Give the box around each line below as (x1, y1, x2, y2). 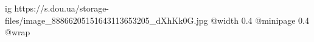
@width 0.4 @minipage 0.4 (211, 13, 309, 26)
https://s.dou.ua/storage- (14, 2, 110, 14)
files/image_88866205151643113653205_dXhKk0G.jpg (5, 13, 208, 26)
